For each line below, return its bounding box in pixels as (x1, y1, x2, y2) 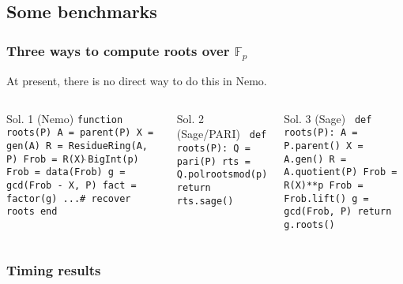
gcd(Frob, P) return (284, 206, 392, 218)
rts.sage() (176, 195, 234, 207)
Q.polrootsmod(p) (176, 169, 268, 181)
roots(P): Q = (176, 142, 250, 154)
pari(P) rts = (176, 155, 250, 167)
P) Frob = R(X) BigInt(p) (6, 153, 139, 165)
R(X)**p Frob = (284, 179, 363, 191)
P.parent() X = (284, 140, 363, 152)
